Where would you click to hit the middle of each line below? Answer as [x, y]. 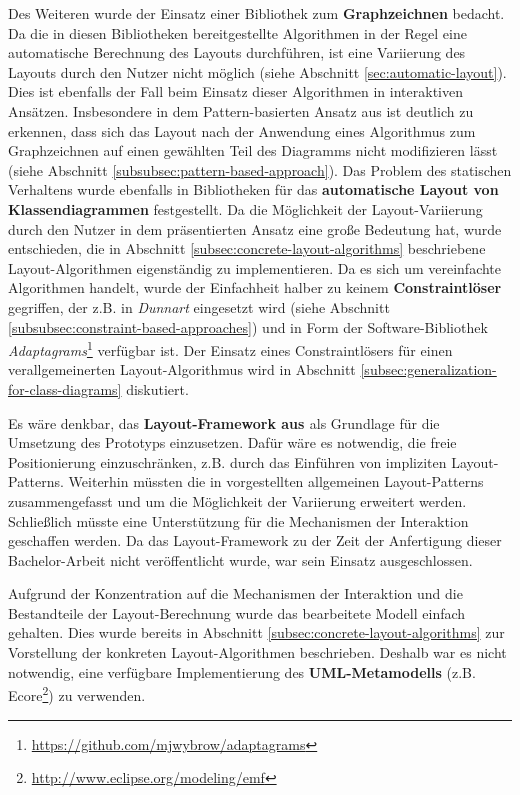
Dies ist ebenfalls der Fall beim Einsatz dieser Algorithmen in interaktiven [235, 91]
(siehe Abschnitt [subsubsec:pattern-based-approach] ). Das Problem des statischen [260, 169]
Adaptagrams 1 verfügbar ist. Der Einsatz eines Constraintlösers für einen [230, 348]
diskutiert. [157, 388]
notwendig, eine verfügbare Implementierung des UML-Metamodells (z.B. [242, 671]
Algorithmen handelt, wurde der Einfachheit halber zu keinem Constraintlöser [255, 287]
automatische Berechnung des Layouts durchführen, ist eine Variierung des [237, 52]
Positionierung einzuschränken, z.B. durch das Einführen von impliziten [227, 461]
